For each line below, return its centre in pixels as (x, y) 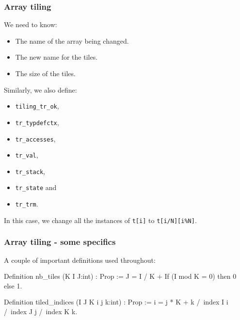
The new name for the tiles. (56, 57)
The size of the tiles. (45, 73)
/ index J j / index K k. (41, 312)
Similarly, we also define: (40, 89)
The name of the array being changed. (72, 40)
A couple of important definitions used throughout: (80, 260)
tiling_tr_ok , (37, 106)
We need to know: (31, 24)
